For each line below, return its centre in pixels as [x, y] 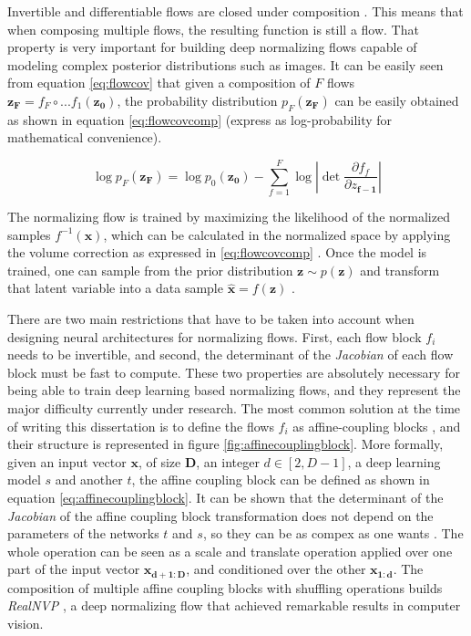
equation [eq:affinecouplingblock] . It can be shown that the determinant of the [225, 497]
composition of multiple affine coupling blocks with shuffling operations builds [225, 587]
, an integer [228, 461]
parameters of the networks [83, 533]
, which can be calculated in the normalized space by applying [277, 234]
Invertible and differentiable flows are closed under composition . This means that [235, 11]
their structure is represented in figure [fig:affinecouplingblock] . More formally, [225, 444]
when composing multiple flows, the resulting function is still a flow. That [213, 29]
